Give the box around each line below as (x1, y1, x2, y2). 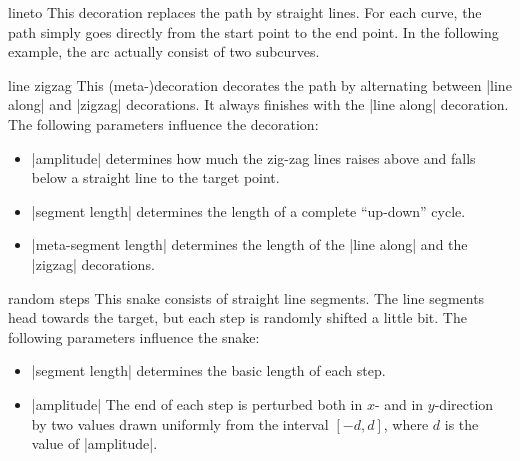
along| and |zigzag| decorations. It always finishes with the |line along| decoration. (8, 94, 509, 115)
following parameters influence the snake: (8, 326, 260, 347)
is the (444, 413, 479, 434)
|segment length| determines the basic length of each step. (31, 360, 386, 381)
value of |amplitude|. (31, 433, 158, 454)
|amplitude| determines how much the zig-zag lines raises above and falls (31, 147, 476, 168)
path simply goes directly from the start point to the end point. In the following (8, 21, 499, 42)
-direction (434, 393, 494, 414)
